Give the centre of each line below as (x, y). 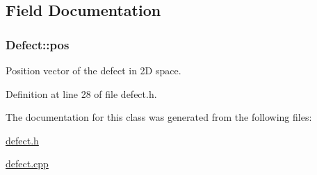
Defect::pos (38, 44)
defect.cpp (27, 164)
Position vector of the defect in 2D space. (94, 70)
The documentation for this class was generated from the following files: (159, 117)
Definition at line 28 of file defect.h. (81, 93)
